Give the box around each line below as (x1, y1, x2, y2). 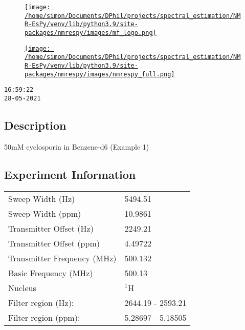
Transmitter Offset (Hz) (8, 222, 94, 234)
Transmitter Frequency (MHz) (8, 252, 117, 264)
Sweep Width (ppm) (8, 207, 81, 219)
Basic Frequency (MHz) (8, 266, 93, 279)
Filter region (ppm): (8, 311, 80, 323)
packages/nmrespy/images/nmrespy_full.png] (25, 70, 175, 78)
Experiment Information (4, 166, 136, 182)
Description (4, 117, 66, 133)
